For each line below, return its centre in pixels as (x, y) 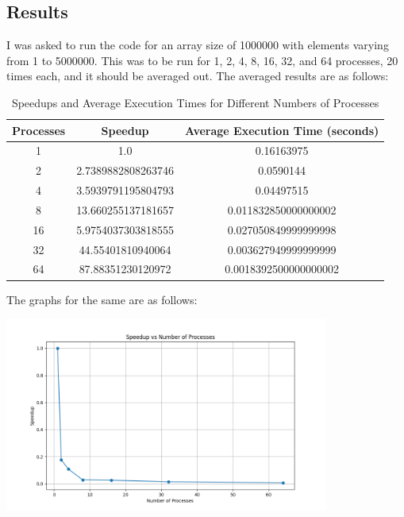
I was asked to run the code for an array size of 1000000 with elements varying (198, 45)
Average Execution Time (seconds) (282, 130)
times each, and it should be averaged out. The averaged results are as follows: (198, 76)
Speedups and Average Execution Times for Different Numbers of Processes (195, 102)
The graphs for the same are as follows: (102, 299)
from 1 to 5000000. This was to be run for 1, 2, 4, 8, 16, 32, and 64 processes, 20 (202, 60)
